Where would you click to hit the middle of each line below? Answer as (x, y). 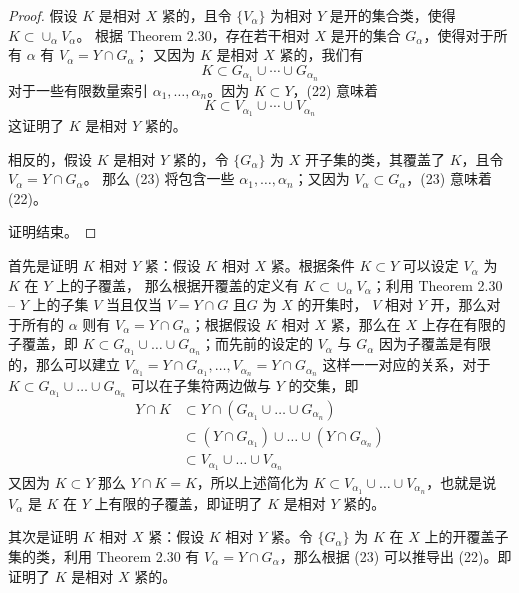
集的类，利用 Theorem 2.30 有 (104, 556)
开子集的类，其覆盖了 (375, 158)
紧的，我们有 (321, 54)
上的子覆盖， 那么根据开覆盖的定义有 (177, 284)
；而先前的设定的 (257, 343)
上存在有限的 (463, 323)
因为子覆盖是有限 (434, 343)
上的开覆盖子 (466, 536)
